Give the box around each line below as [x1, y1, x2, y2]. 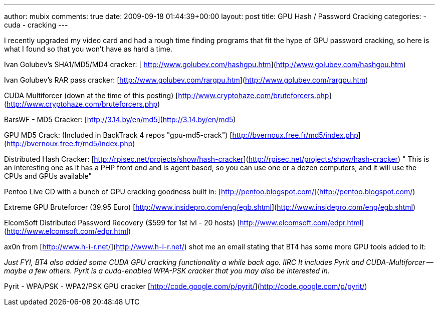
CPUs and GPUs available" [4, 172, 92, 180]
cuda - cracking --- [4, 21, 68, 29]
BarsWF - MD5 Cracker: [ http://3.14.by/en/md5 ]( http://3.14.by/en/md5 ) [4, 115, 236, 124]
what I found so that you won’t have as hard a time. [4, 45, 172, 53]
